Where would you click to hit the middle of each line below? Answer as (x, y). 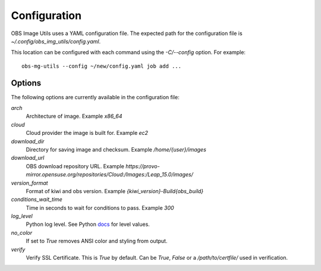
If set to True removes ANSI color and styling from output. (97, 241)
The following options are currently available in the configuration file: (95, 97)
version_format (29, 183)
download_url (28, 158)
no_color (22, 232)
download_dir (28, 141)
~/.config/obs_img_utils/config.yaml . (56, 41)
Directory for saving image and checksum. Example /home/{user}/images (116, 149)
